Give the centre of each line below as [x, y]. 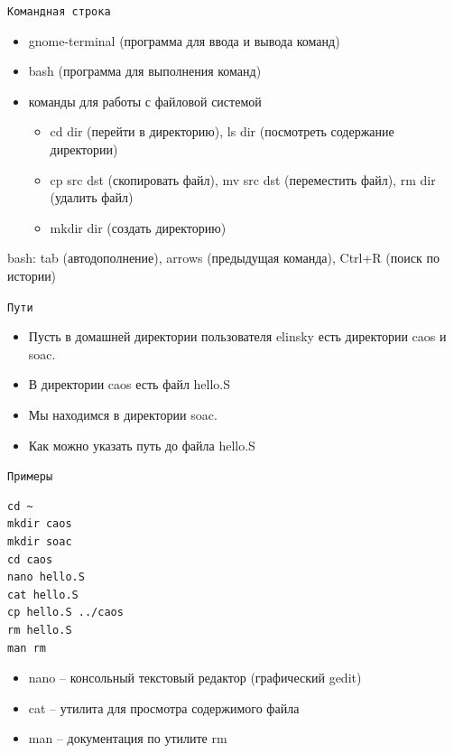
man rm [27, 648]
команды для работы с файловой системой [145, 101]
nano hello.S [46, 577]
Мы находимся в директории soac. [123, 415]
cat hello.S [43, 595]
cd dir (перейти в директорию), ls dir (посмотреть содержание [222, 131]
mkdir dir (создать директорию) [138, 227]
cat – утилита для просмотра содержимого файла [164, 707]
